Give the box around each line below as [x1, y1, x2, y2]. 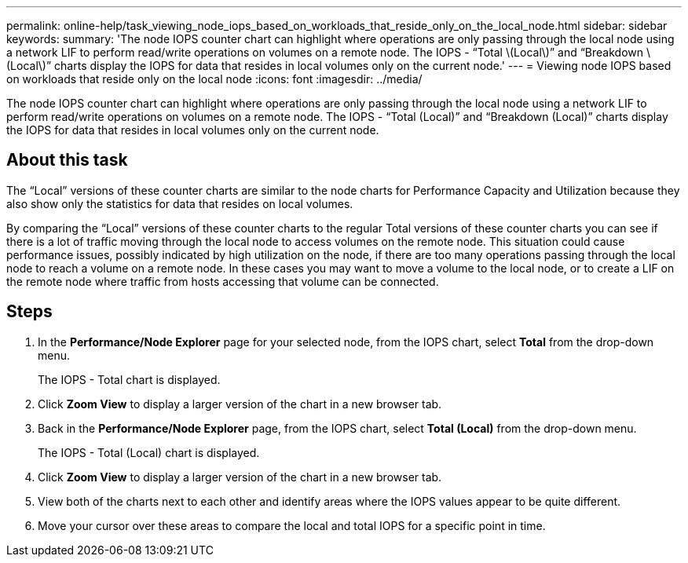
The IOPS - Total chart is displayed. [38, 372, 221, 386]
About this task [6, 150, 128, 170]
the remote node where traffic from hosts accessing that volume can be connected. [6, 274, 439, 288]
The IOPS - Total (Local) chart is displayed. [38, 445, 260, 459]
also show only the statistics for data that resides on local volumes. [6, 196, 353, 210]
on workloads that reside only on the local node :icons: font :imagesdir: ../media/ [6, 72, 423, 86]
